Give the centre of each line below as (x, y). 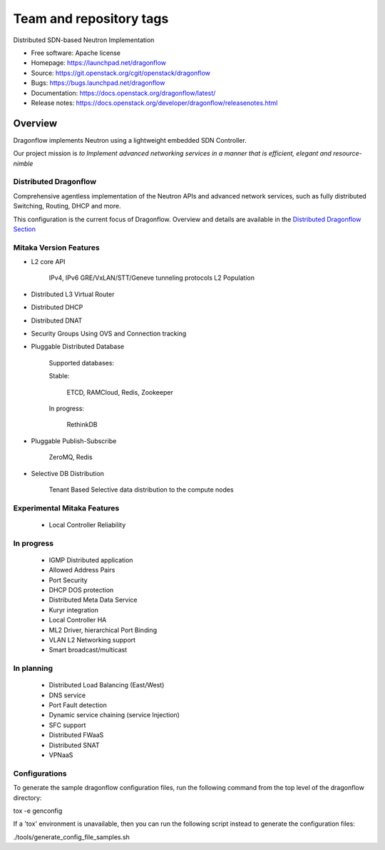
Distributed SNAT (74, 745)
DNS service (67, 695)
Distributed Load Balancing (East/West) (107, 685)
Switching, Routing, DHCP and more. (67, 206)
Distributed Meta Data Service (93, 600)
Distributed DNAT (57, 320)
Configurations (40, 773)
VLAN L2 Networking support (92, 639)
